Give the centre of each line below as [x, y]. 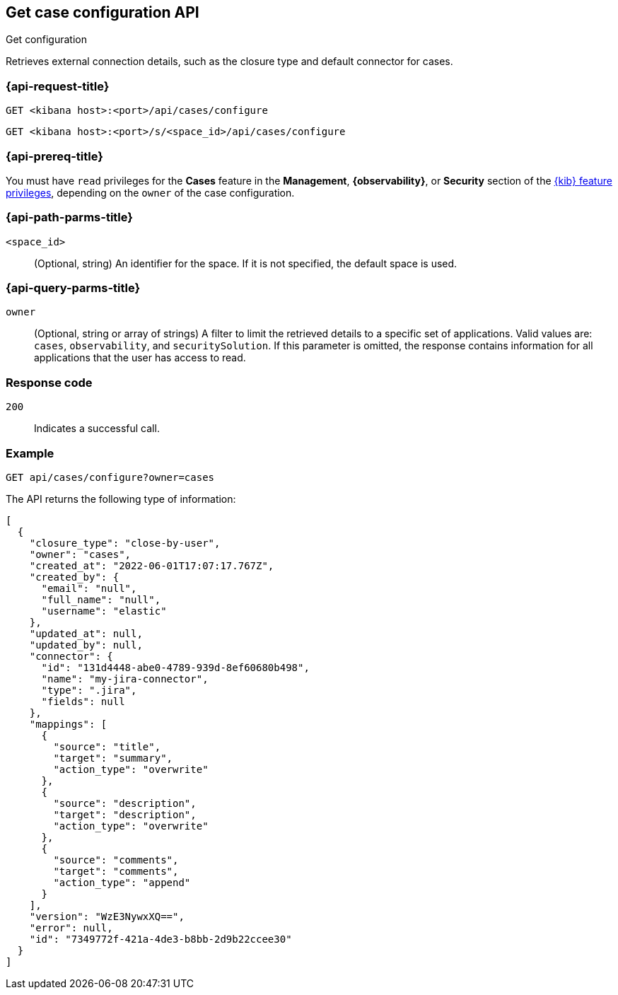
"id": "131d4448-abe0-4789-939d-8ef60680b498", [175, 667]
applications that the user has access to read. [140, 358]
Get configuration [46, 40]
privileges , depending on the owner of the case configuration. [150, 192]
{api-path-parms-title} [69, 217]
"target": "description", [125, 814]
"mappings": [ [68, 724]
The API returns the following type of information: [121, 499]
